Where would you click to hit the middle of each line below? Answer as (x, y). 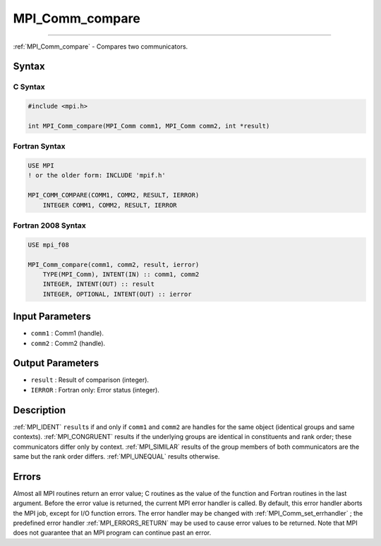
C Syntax (29, 87)
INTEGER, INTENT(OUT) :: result (99, 284)
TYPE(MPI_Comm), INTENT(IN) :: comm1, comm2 (121, 274)
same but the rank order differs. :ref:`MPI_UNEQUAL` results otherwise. (116, 456)
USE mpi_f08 (49, 244)
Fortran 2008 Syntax (49, 225)
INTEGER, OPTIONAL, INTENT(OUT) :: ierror (117, 294)
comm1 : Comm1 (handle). (67, 333)
